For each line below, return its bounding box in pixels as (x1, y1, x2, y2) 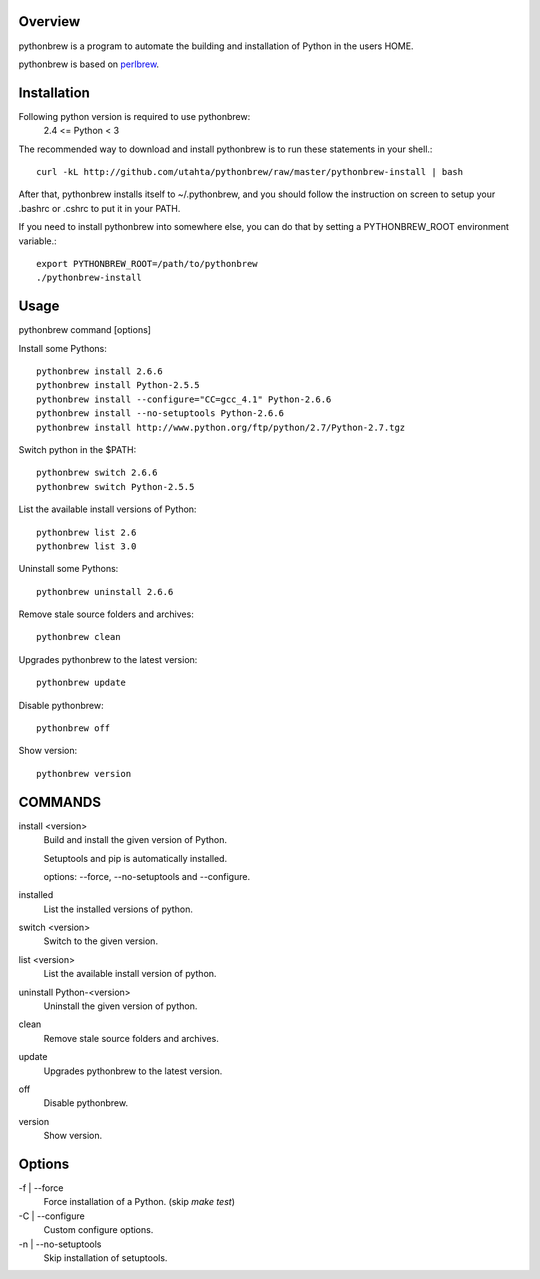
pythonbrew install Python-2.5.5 (36, 380, 200, 391)
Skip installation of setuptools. (43, 1252, 168, 1264)
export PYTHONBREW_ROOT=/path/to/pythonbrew (36, 258, 259, 269)
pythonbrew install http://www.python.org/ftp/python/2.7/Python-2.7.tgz (36, 421, 406, 433)
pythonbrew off (36, 723, 111, 734)
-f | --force (18, 1182, 64, 1194)
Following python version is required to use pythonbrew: (18, 110, 251, 122)
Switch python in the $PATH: (18, 443, 137, 455)
